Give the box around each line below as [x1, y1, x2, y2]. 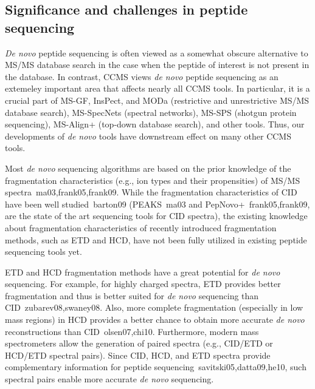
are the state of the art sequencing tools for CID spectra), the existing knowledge [5, 209, 308, 222]
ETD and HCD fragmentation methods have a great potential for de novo [5, 265, 280, 278]
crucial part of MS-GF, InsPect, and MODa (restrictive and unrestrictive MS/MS [5, 93, 310, 106]
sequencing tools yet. [5, 245, 82, 258]
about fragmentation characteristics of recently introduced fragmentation [5, 221, 277, 234]
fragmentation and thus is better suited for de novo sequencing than [5, 289, 259, 302]
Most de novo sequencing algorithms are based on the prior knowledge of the [5, 161, 291, 174]
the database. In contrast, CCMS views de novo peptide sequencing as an [5, 70, 279, 83]
